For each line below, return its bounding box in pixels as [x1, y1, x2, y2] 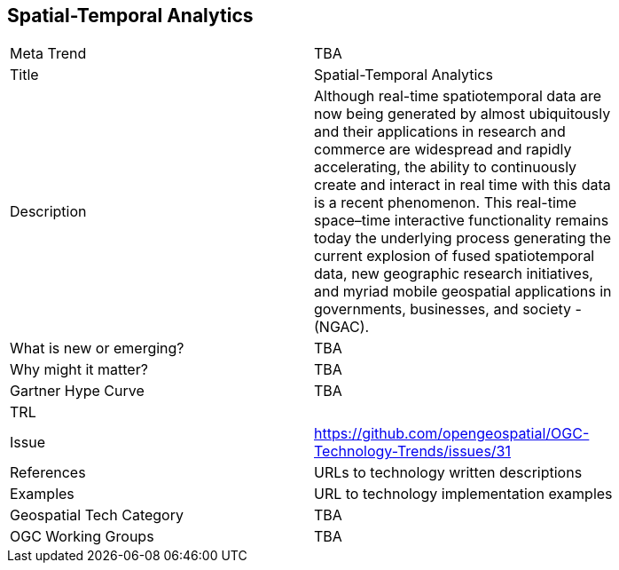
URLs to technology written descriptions [314, 463, 583, 482]
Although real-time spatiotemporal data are [314, 87, 602, 106]
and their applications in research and [314, 123, 566, 141]
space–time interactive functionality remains [314, 211, 609, 230]
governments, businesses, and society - [314, 300, 582, 319]
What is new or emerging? [10, 339, 184, 358]
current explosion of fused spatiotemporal [314, 247, 595, 265]
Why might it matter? [10, 360, 148, 379]
